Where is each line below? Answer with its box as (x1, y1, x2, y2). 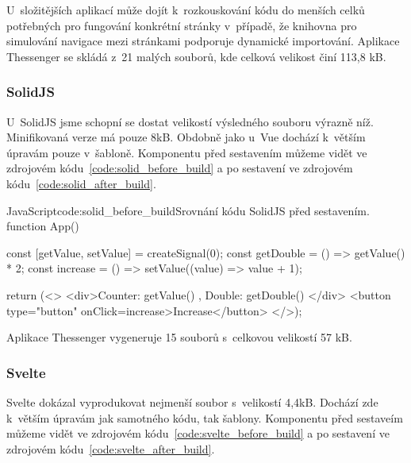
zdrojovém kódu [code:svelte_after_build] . (6, 440, 215, 457)
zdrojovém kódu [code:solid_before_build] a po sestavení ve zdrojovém (6, 160, 353, 176)
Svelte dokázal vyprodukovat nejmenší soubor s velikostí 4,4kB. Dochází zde (6, 393, 378, 410)
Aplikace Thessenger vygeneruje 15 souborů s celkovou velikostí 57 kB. (6, 329, 352, 345)
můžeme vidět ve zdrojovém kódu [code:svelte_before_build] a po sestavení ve (6, 425, 390, 442)
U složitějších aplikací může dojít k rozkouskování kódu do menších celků (6, 2, 365, 17)
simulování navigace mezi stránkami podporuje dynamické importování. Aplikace (6, 33, 400, 49)
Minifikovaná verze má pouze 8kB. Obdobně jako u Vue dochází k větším (6, 129, 366, 145)
